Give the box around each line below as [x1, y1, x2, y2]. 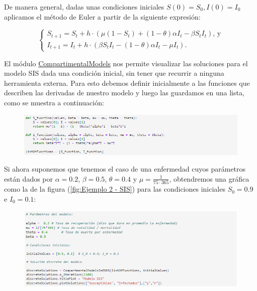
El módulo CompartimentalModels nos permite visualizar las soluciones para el [4, 58, 248, 68]
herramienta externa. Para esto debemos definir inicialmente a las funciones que [4, 77, 250, 88]
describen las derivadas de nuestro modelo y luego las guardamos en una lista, [4, 87, 244, 98]
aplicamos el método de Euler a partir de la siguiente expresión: [4, 11, 201, 22]
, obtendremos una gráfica [169, 173, 249, 184]
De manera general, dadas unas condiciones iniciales [4, 2, 164, 12]
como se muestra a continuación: [4, 97, 104, 108]
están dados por [4, 173, 53, 184]
